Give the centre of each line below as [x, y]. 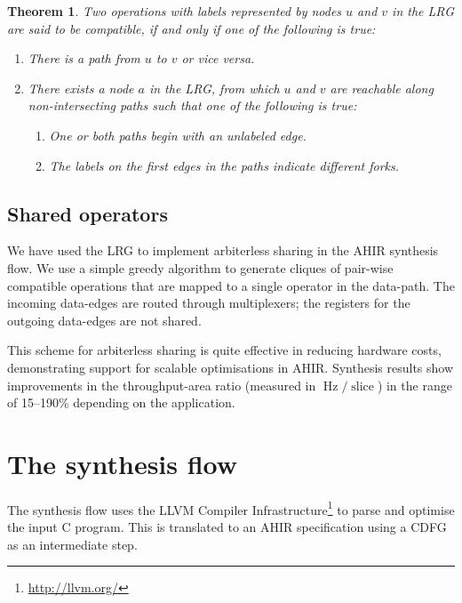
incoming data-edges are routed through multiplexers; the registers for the [209, 303]
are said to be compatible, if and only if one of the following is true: [191, 28]
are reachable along [382, 88]
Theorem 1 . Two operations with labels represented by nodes [175, 11]
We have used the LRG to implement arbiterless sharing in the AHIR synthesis [223, 250]
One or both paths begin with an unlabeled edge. [178, 135]
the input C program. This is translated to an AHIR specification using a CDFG [227, 527]
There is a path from [84, 58]
